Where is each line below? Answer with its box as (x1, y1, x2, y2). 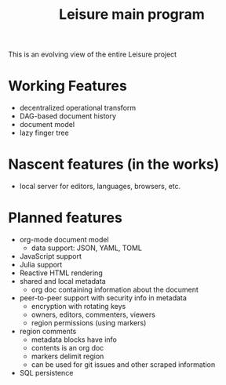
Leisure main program (58, 5, 206, 24)
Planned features (8, 209, 123, 227)
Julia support (19, 260, 63, 269)
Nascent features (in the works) (8, 155, 220, 173)
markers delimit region (31, 351, 104, 361)
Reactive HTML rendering (19, 268, 104, 278)
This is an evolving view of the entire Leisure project (8, 49, 177, 60)
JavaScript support (19, 252, 82, 260)
